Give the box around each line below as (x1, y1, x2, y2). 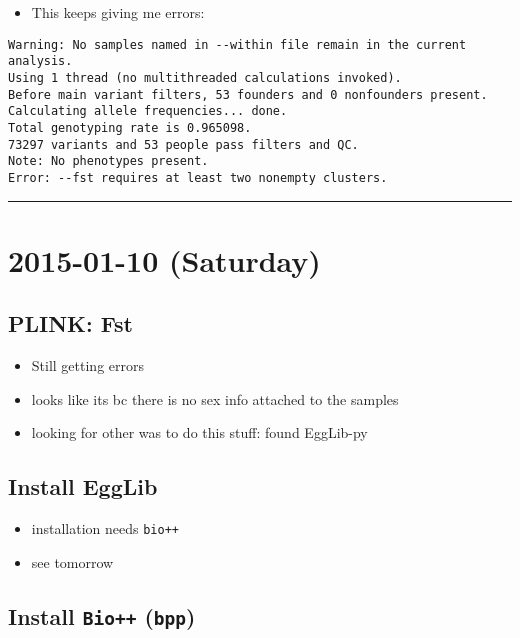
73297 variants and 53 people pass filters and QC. (8, 137, 359, 152)
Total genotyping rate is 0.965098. (8, 120, 252, 135)
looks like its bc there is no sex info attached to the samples (31, 388, 399, 409)
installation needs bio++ (31, 518, 179, 539)
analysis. (8, 54, 73, 69)
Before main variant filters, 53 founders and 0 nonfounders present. (8, 87, 488, 102)
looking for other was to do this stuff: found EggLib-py (31, 422, 368, 443)
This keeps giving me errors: (31, 2, 205, 22)
